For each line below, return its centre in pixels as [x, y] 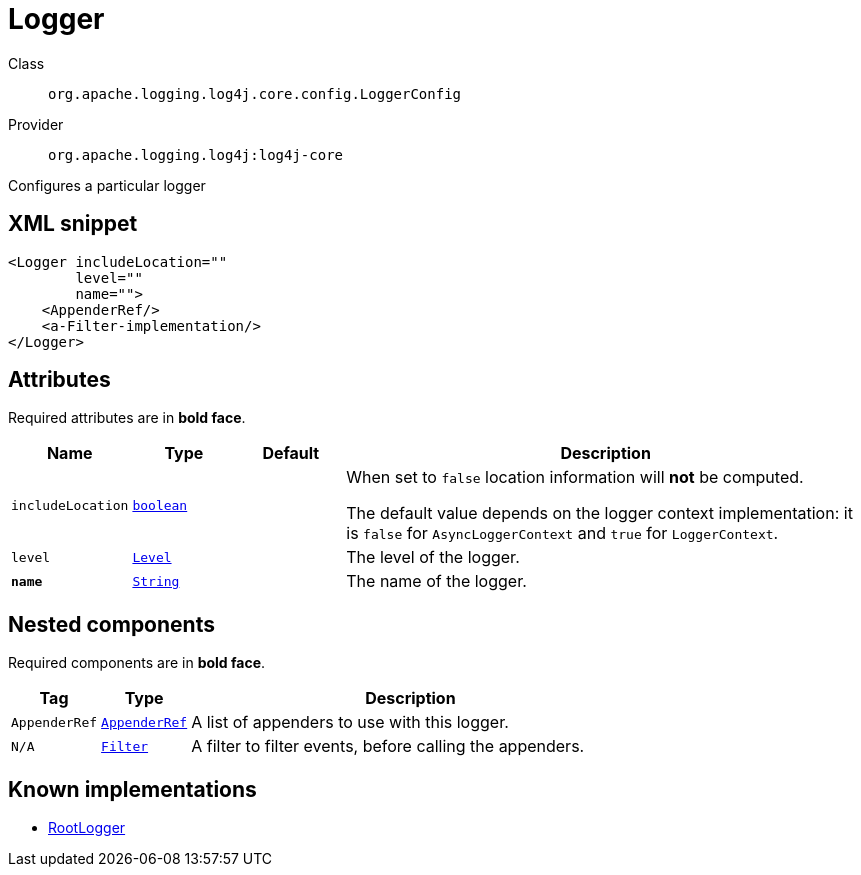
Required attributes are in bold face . [127, 418]
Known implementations [132, 789]
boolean [160, 505]
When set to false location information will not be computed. [575, 477]
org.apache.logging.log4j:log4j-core [196, 154]
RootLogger [87, 828]
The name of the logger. [436, 581]
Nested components [111, 624]
